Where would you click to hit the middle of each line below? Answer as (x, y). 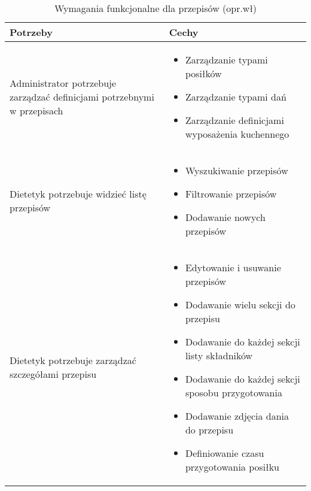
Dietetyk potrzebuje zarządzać (73, 360)
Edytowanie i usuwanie (233, 267)
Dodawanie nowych (225, 217)
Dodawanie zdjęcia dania (237, 416)
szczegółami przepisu (53, 374)
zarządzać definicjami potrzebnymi (82, 97)
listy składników (219, 355)
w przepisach (36, 110)
